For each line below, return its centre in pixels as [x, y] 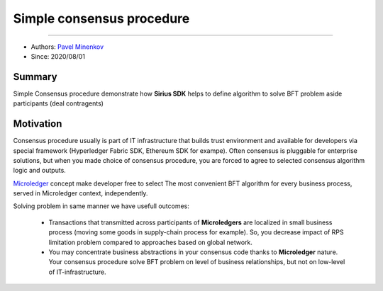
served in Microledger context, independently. [81, 193]
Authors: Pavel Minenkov [67, 47]
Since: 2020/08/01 [58, 56]
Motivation [38, 124]
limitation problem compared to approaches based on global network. [151, 242]
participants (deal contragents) [59, 103]
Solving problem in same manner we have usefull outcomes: [101, 206]
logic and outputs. [40, 171]
